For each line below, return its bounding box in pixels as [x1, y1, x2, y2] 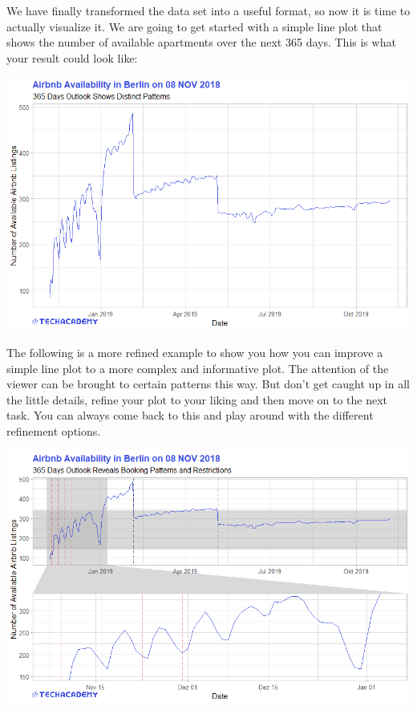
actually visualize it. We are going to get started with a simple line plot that [6, 18, 383, 34]
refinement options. [6, 423, 101, 440]
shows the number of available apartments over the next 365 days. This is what [6, 34, 396, 51]
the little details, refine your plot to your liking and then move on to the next [6, 391, 388, 408]
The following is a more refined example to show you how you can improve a [6, 344, 383, 361]
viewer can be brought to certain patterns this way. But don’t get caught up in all [6, 375, 410, 392]
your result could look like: [6, 49, 138, 66]
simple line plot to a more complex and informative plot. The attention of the [6, 359, 389, 376]
